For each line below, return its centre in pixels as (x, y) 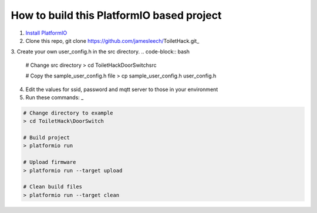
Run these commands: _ (55, 97)
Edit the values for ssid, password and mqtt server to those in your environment (122, 89)
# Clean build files (53, 187)
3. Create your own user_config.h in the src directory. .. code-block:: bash (100, 52)
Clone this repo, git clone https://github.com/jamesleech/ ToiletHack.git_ (112, 40)
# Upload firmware (50, 162)
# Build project (47, 138)
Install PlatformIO (46, 33)
